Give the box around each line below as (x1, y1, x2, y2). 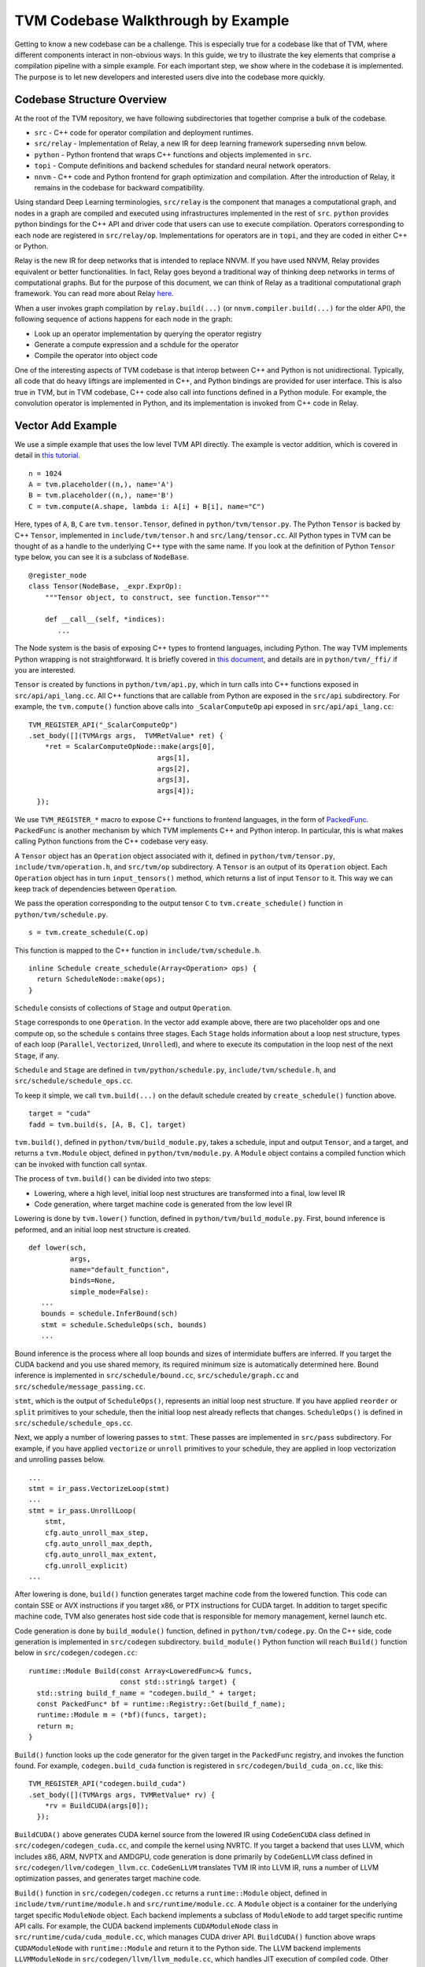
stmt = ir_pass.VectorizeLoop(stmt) (28, 1484, 170, 1493)
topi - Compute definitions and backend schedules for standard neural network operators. (34, 161, 331, 171)
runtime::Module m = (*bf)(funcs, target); (36, 1711, 208, 1719)
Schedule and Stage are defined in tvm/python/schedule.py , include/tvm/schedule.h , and (14, 1065, 336, 1075)
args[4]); (157, 786, 195, 795)
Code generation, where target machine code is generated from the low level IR (34, 1199, 293, 1209)
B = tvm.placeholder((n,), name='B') (28, 491, 175, 500)
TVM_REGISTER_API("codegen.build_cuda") (28, 1779, 187, 1788)
